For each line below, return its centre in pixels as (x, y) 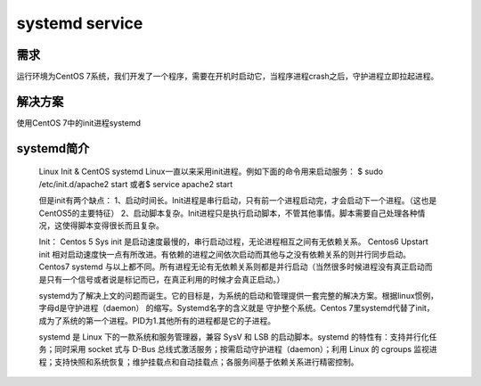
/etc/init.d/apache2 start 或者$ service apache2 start (136, 184)
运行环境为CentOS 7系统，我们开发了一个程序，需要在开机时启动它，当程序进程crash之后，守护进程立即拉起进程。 (228, 77)
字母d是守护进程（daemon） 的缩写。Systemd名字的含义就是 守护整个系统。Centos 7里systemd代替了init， (237, 308)
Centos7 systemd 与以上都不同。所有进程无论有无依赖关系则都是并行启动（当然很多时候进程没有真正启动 (232, 267)
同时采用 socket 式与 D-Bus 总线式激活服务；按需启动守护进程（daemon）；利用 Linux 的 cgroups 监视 (242, 349)
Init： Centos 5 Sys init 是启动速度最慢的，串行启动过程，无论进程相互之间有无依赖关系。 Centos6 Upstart (234, 242)
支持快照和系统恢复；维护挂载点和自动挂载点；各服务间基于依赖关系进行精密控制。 (206, 362)
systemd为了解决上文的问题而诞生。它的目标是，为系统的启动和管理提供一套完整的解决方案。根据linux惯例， (239, 295)
